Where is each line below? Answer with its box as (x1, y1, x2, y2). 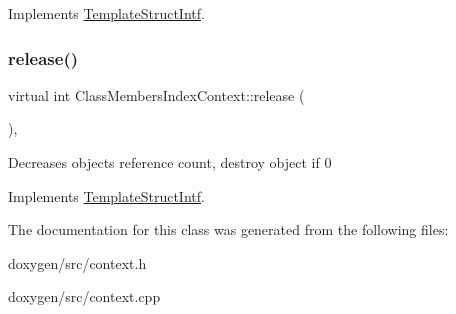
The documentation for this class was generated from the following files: (8, 219, 449, 240)
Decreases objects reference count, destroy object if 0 (8, 152, 332, 172)
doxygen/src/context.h (8, 252, 147, 273)
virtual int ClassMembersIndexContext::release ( (8, 84, 305, 105)
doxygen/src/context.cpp (8, 286, 161, 307)
